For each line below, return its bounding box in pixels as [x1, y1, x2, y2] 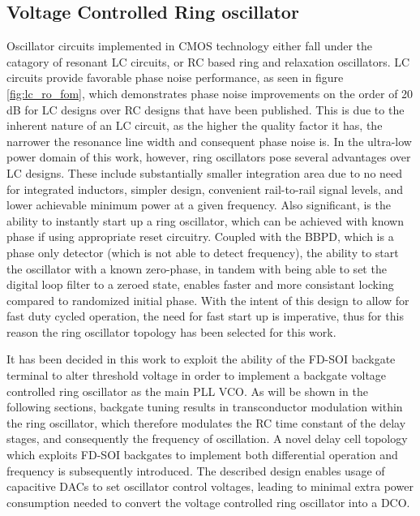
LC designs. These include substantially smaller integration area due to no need [6, 164, 403, 181]
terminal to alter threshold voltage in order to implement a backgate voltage [6, 367, 387, 384]
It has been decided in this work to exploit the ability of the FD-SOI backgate [6, 350, 396, 368]
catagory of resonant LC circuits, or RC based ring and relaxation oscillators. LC [6, 53, 410, 70]
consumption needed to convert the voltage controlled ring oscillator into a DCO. [6, 493, 410, 510]
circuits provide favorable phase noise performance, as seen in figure [6, 69, 344, 86]
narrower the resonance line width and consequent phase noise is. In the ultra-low [6, 132, 412, 149]
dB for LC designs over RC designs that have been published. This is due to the [6, 101, 405, 118]
